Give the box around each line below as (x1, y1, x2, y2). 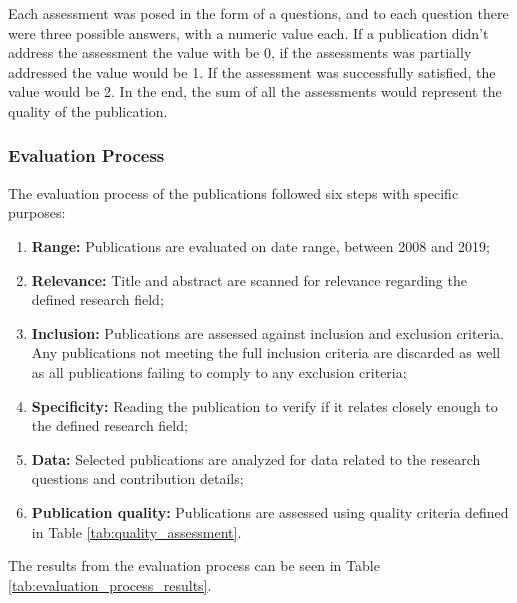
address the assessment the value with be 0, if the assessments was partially (8, 42, 472, 63)
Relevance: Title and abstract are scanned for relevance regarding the (31, 269, 467, 290)
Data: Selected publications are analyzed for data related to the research (31, 448, 481, 469)
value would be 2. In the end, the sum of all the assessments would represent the (8, 81, 502, 102)
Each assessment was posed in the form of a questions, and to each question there (8, 3, 509, 23)
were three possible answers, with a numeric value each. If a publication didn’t (8, 22, 489, 43)
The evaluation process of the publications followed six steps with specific (8, 182, 459, 203)
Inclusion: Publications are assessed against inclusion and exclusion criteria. (31, 322, 504, 343)
